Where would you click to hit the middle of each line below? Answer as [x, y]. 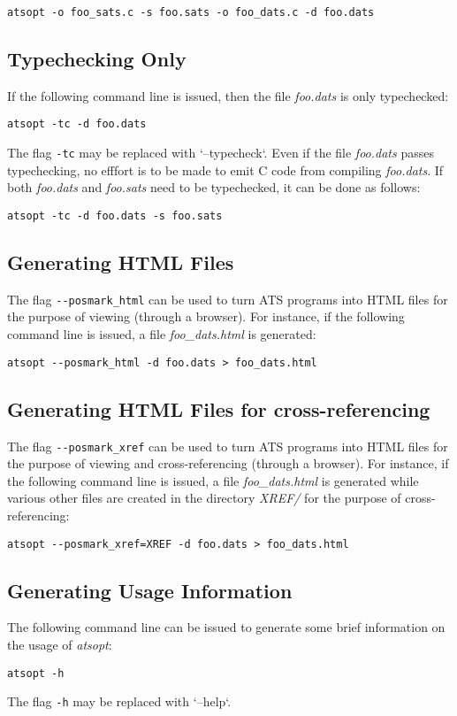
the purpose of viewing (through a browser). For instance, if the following [206, 316]
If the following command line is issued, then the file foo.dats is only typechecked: [228, 95]
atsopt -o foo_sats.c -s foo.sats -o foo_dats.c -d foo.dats [191, 12]
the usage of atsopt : [60, 644]
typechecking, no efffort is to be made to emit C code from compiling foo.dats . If [225, 169]
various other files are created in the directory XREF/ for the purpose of [204, 498]
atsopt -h [36, 673]
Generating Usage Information [150, 590]
